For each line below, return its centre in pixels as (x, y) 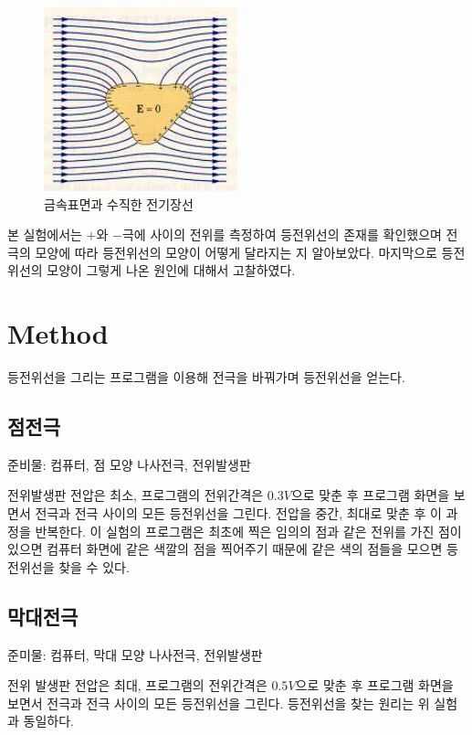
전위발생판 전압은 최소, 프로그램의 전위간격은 (136, 495)
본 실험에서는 (45, 234)
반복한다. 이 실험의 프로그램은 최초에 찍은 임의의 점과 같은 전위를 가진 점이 (248, 531)
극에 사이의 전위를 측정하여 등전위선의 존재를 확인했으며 (282, 234)
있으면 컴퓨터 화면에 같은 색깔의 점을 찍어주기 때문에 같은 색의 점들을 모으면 (225, 549)
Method (58, 333)
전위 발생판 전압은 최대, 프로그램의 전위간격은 (137, 685)
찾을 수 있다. (94, 566)
